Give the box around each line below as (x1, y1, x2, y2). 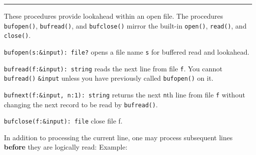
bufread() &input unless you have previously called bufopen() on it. (4, 73, 214, 83)
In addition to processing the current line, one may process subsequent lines (4, 132, 233, 142)
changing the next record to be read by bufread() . (4, 99, 158, 109)
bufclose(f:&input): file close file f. (4, 116, 123, 126)
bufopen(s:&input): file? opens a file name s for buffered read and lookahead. (4, 46, 250, 57)
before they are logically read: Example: (4, 142, 128, 152)
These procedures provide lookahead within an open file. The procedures (4, 11, 223, 21)
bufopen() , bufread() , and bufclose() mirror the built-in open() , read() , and (4, 20, 247, 31)
